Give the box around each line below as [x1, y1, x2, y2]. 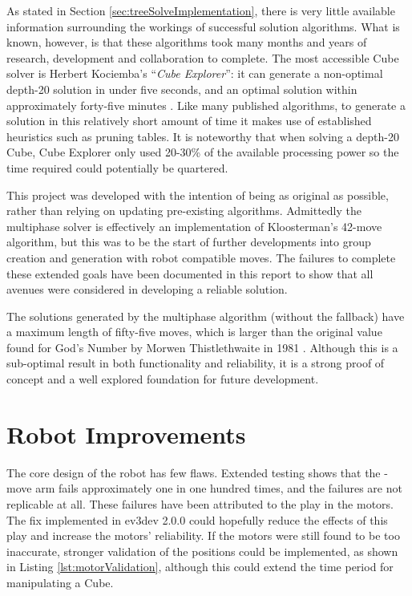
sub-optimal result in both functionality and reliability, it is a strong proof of [6, 355, 385, 371]
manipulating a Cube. [6, 574, 114, 590]
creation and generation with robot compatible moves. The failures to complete [6, 249, 396, 266]
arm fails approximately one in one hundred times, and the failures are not [35, 480, 402, 497]
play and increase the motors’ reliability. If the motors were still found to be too [6, 527, 400, 544]
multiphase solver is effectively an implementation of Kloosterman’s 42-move [6, 217, 382, 234]
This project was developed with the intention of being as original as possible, [6, 186, 389, 203]
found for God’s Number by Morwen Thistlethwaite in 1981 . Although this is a [6, 339, 398, 355]
